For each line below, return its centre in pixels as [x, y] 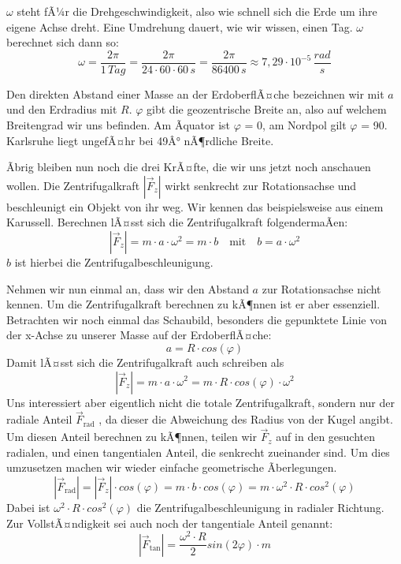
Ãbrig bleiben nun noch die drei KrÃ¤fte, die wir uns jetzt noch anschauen [189, 167]
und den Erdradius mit [62, 109]
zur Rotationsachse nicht [321, 288]
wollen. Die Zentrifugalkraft [73, 185]
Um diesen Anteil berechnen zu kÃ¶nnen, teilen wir [132, 437]
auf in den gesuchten [326, 437]
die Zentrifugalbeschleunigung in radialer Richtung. [260, 507]
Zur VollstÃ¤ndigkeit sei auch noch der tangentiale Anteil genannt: [170, 523]
